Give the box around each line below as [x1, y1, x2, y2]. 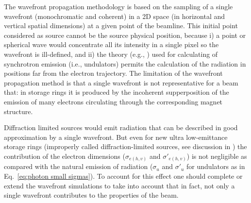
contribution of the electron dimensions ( [4, 151, 125, 161]
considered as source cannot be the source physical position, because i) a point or [4, 30, 246, 40]
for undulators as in [186, 161, 245, 171]
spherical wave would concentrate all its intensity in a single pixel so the [4, 39, 219, 50]
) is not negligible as [186, 151, 247, 161]
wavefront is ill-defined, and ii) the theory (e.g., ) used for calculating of [4, 49, 218, 59]
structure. [4, 106, 33, 116]
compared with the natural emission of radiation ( [4, 161, 153, 171]
